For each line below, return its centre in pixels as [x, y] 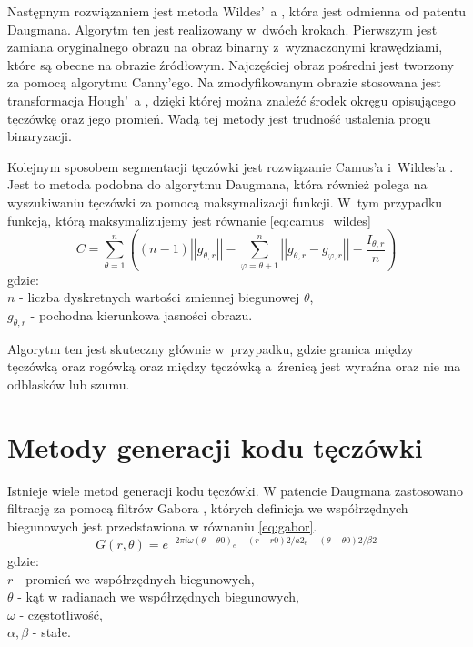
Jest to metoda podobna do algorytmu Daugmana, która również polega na [217, 184]
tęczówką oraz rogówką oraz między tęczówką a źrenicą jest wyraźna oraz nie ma [234, 366]
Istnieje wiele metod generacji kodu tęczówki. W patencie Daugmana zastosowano [235, 490]
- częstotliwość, [61, 614]
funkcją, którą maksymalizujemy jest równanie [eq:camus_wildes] [189, 220]
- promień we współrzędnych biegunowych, [136, 578]
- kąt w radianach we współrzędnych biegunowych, [158, 596]
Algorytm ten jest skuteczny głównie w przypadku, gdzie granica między [211, 348]
